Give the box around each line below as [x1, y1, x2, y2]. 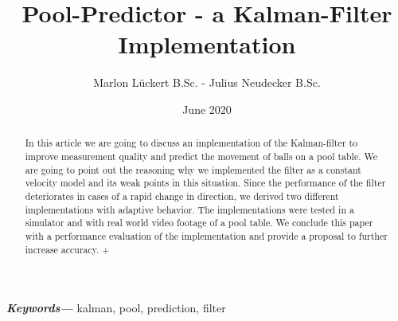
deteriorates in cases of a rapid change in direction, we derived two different [25, 189, 339, 202]
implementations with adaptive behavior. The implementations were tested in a [25, 202, 354, 216]
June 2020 [182, 100, 232, 117]
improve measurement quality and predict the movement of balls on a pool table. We [25, 149, 377, 162]
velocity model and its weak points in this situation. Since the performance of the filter [25, 176, 386, 190]
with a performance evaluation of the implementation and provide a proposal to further [25, 229, 388, 242]
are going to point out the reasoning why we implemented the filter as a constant [25, 162, 361, 176]
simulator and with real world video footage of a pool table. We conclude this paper [25, 216, 373, 229]
